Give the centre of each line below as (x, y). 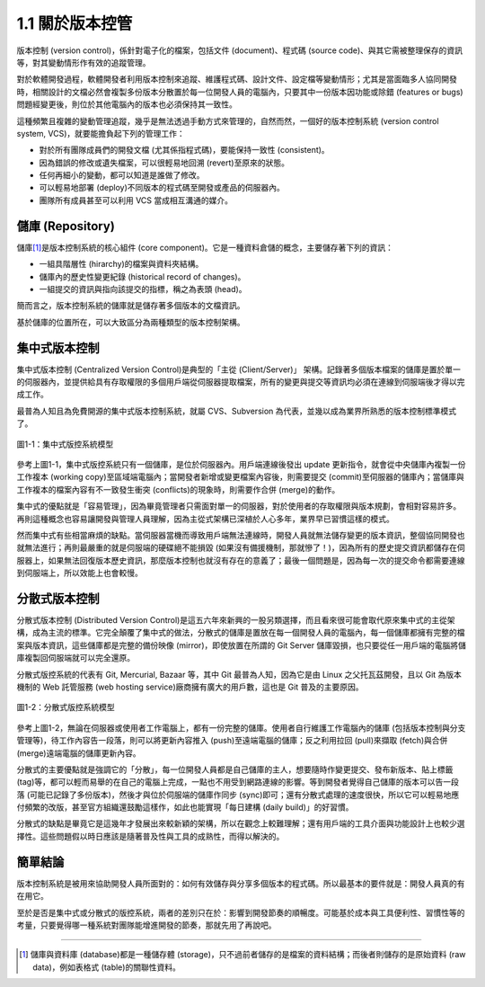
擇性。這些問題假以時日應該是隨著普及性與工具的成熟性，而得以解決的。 (150, 836)
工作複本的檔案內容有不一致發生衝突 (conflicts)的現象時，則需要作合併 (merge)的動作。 (178, 489)
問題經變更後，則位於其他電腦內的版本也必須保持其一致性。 (127, 104)
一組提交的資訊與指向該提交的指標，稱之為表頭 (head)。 (143, 289)
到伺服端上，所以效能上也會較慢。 (79, 573)
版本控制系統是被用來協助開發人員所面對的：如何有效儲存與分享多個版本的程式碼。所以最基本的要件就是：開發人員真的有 (241, 883)
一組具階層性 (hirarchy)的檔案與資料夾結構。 (121, 264)
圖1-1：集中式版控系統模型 (65, 444)
